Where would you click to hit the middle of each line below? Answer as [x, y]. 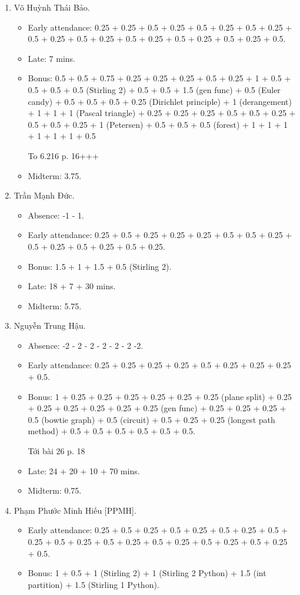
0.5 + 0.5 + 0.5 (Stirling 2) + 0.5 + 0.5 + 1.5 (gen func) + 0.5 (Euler [154, 89]
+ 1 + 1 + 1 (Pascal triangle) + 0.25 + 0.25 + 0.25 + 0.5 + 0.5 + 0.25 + [162, 113]
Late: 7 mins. [51, 58]
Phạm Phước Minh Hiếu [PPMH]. [75, 510]
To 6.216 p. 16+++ [63, 155]
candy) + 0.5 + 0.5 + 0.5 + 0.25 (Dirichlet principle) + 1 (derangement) [160, 101]
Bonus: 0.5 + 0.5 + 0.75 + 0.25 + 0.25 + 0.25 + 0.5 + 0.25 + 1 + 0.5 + [159, 78]
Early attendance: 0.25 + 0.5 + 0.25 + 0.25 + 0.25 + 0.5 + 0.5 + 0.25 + [160, 235]
